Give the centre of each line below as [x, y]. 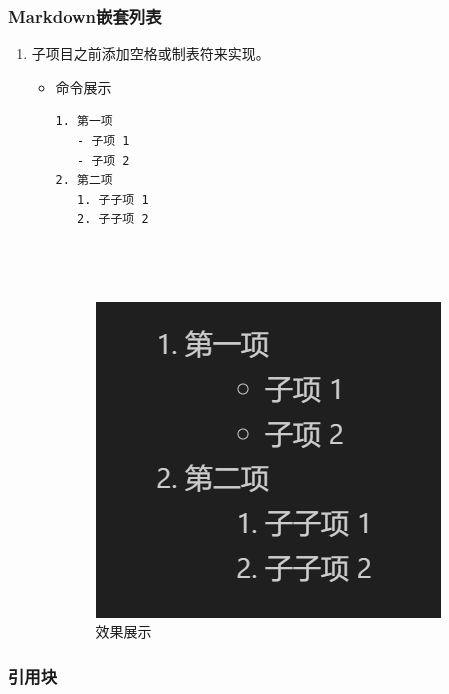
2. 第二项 [84, 180]
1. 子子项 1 [113, 199]
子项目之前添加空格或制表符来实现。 [150, 53]
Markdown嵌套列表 [85, 15]
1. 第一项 [84, 121]
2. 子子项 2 [113, 219]
